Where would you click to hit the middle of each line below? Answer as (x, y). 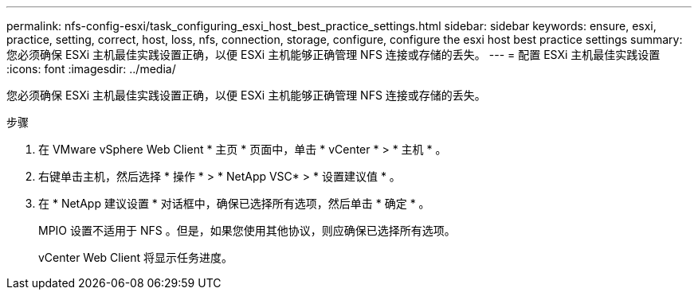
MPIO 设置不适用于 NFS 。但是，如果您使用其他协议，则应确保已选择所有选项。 (247, 230)
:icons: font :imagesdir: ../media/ (91, 69)
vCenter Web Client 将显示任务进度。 (136, 257)
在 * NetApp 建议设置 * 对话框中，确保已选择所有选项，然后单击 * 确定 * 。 (234, 203)
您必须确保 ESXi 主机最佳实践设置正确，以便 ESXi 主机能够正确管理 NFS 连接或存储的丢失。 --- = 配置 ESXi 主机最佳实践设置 (333, 55)
